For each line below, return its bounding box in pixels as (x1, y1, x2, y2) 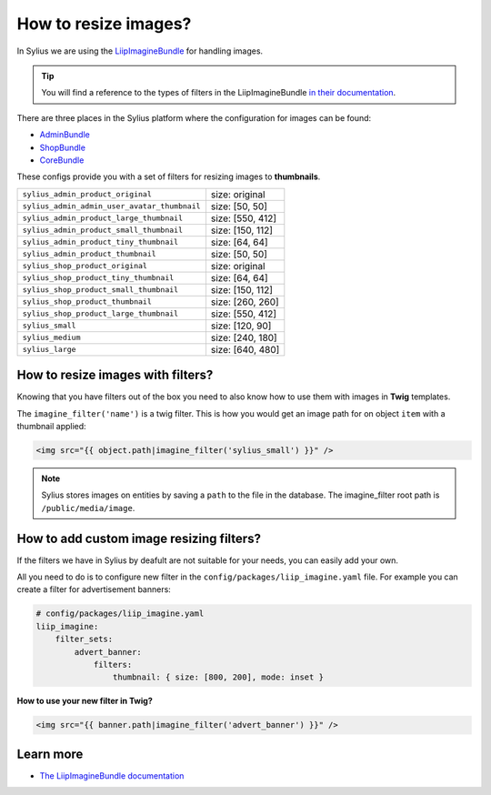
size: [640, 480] (210, 343, 280, 356)
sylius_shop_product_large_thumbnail (22, 309, 179, 318)
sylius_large (22, 345, 76, 355)
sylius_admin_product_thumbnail (22, 249, 156, 259)
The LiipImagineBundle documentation (39, 770, 185, 781)
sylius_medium (22, 333, 81, 343)
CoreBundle (39, 155, 85, 166)
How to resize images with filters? (16, 367, 214, 383)
